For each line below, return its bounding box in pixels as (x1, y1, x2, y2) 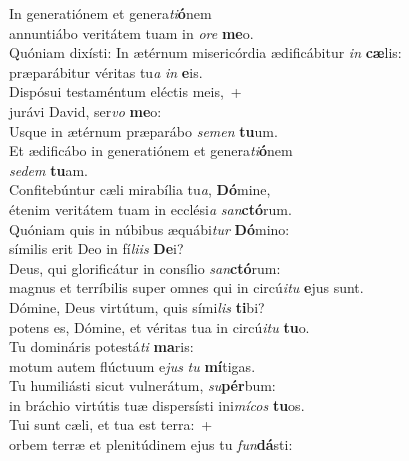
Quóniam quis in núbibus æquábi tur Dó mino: (9, 218, 290, 239)
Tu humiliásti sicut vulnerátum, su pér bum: (9, 375, 276, 396)
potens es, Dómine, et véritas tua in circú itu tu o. (9, 316, 310, 337)
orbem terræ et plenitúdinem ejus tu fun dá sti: (9, 434, 293, 455)
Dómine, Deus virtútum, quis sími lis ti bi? (9, 296, 265, 317)
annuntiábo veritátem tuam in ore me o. (9, 22, 254, 43)
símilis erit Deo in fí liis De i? (9, 238, 184, 259)
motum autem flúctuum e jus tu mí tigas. (9, 355, 256, 376)
